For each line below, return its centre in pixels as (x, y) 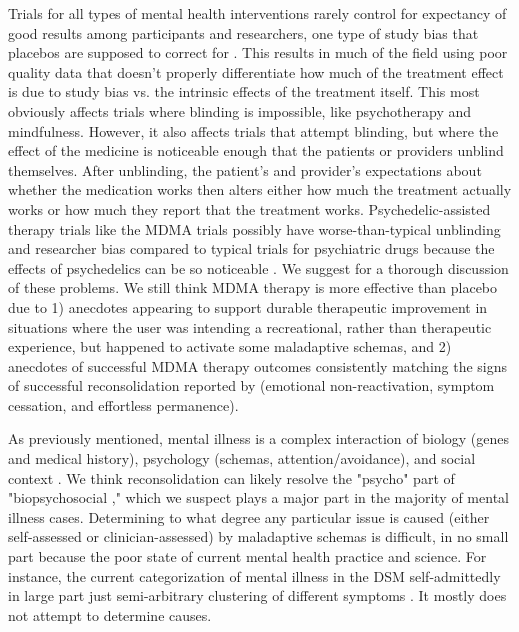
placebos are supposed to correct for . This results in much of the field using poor (258, 52)
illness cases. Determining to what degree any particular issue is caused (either (249, 516)
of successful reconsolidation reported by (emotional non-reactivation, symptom (251, 385)
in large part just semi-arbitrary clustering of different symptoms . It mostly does (257, 595)
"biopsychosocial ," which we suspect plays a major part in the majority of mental (258, 497)
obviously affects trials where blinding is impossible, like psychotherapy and (240, 110)
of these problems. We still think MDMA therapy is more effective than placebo (253, 287)
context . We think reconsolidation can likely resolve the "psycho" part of (231, 477)
